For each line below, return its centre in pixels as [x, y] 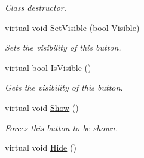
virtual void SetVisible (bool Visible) [72, 27]
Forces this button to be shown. [61, 127]
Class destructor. [36, 7]
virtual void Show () [42, 107]
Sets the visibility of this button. [63, 47]
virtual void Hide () [41, 148]
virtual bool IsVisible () [48, 67]
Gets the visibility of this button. [64, 87]
